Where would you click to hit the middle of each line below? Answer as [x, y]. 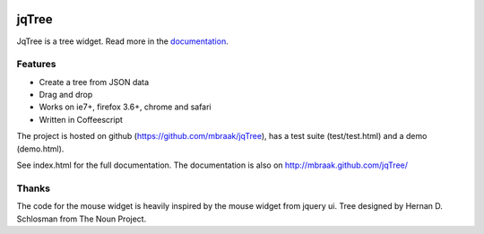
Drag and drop [66, 95]
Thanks [34, 188]
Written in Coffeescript [81, 119]
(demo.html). [40, 149]
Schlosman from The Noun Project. [82, 219]
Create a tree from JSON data [94, 82]
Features [36, 65]
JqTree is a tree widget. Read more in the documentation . [122, 41]
